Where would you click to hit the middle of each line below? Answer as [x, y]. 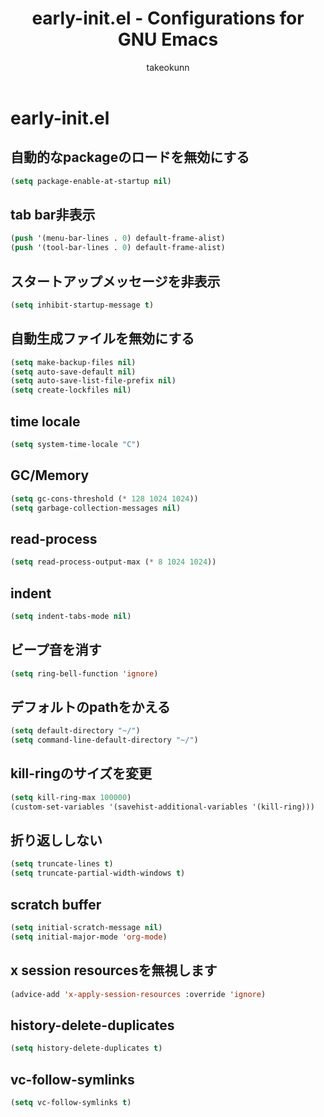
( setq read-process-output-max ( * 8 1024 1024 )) [113, 562]
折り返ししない [56, 840]
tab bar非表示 [53, 215]
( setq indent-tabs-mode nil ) [71, 616]
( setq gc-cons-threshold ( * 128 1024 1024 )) [104, 498]
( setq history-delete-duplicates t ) [86, 1048]
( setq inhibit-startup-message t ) [82, 305]
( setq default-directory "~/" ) [75, 731]
